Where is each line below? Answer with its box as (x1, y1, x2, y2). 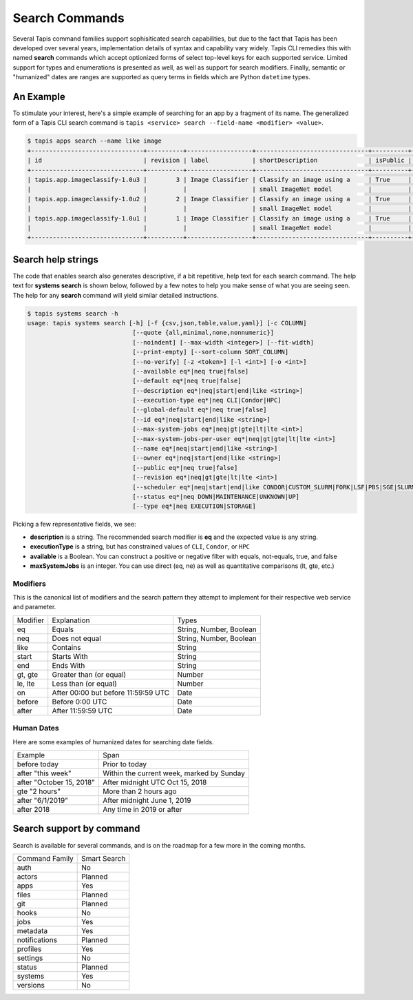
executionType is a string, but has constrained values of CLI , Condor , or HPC (30, 542, 251, 551)
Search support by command (12, 823, 140, 835)
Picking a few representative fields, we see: (12, 520, 137, 529)
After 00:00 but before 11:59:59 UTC (52, 688, 170, 697)
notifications (17, 935, 58, 944)
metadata (17, 926, 48, 935)
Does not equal (52, 633, 101, 643)
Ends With (52, 660, 85, 670)
